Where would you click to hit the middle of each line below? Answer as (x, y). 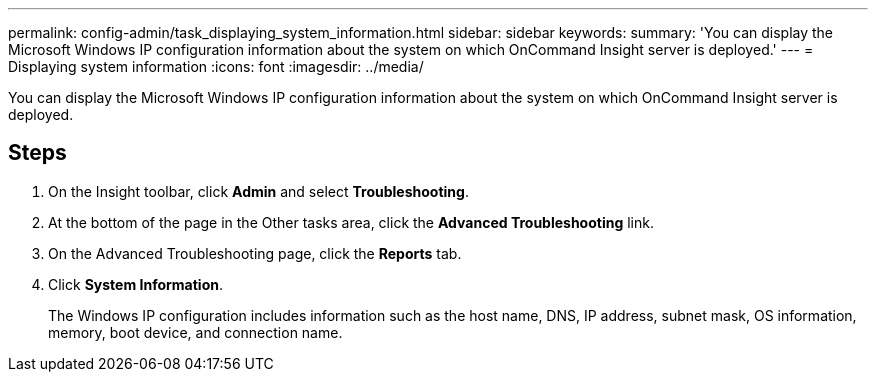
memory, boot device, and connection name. (195, 332)
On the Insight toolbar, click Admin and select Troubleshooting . (258, 191)
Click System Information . (135, 284)
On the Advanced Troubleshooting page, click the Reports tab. (255, 253)
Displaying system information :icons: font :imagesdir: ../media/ (216, 66)
